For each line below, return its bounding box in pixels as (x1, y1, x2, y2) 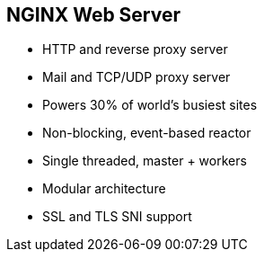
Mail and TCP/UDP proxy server (42, 69, 231, 85)
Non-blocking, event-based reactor (42, 125, 251, 141)
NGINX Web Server (6, 4, 181, 26)
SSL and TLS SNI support (42, 209, 192, 225)
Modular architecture (42, 181, 166, 197)
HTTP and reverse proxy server (42, 41, 228, 58)
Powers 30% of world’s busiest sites (42, 97, 258, 113)
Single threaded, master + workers (42, 153, 247, 169)
